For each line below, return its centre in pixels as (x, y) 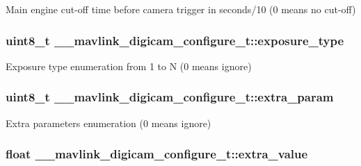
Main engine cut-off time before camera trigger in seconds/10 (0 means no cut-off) (181, 9)
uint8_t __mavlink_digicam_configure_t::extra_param (170, 97)
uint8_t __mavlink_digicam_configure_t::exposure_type (175, 40)
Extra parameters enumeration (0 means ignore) (109, 123)
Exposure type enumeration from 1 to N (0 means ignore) (129, 66)
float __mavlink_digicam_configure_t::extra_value (157, 154)
